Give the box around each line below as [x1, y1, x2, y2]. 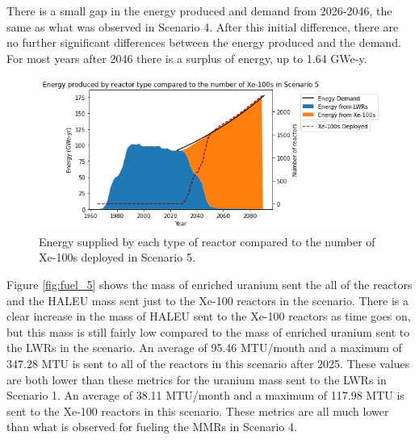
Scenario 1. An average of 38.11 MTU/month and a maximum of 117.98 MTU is [6, 387, 404, 404]
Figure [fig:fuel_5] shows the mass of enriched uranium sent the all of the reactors [6, 276, 413, 293]
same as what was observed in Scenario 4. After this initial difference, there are [6, 18, 399, 35]
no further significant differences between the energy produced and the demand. [6, 34, 401, 51]
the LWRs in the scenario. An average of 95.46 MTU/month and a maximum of [6, 339, 402, 356]
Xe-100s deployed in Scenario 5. [39, 249, 195, 266]
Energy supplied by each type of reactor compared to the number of [39, 233, 375, 249]
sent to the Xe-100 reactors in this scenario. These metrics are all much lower [6, 402, 389, 419]
